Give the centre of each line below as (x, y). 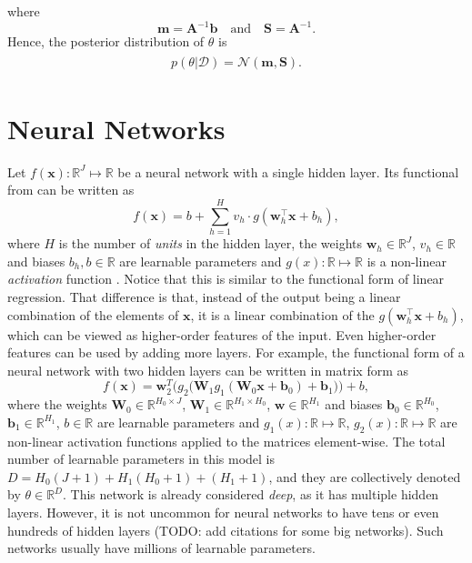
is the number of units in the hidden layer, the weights (211, 243)
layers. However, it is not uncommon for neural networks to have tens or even (223, 512)
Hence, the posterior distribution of (106, 41)
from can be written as (71, 190)
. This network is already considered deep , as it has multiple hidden (251, 494)
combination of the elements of (93, 314)
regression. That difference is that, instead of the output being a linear (204, 296)
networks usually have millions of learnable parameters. (161, 548)
